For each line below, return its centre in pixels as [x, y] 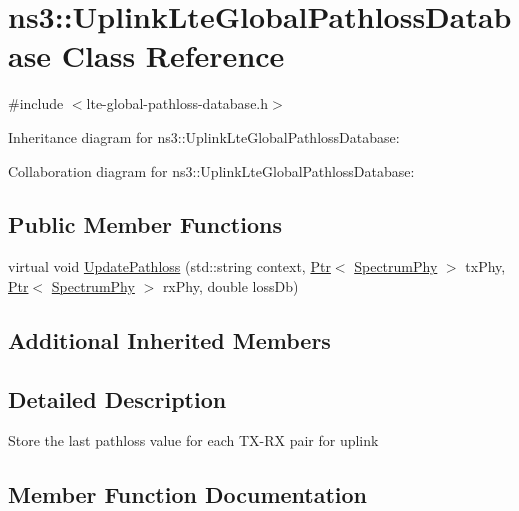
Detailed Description [117, 398]
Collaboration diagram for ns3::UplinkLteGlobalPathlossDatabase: [211, 170]
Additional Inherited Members [169, 339]
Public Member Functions [145, 224]
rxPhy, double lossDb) [230, 285]
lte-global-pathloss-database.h [177, 103]
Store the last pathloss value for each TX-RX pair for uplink [193, 440]
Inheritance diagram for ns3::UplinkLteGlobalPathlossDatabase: [204, 136]
